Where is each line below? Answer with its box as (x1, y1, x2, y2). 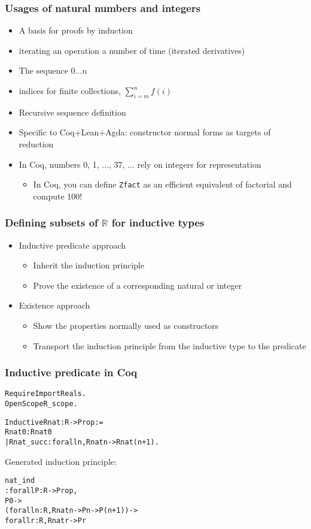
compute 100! (33, 189, 83, 202)
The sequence (19, 64, 68, 77)
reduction (19, 137, 54, 150)
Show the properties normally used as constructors (33, 319, 219, 332)
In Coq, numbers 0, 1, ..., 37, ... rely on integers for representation (19, 158, 261, 170)
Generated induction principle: (5, 455, 117, 467)
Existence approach (19, 299, 90, 312)
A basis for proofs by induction (19, 24, 133, 37)
